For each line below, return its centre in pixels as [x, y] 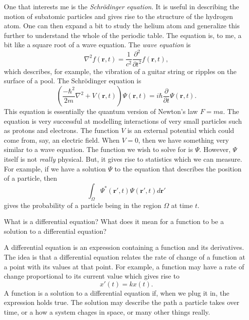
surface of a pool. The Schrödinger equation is [73, 81]
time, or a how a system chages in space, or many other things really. [107, 311]
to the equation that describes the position [178, 168]
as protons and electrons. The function [62, 130]
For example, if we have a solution [55, 168]
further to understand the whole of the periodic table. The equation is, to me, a [123, 35]
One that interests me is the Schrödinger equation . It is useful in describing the [122, 6]
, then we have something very [184, 140]
